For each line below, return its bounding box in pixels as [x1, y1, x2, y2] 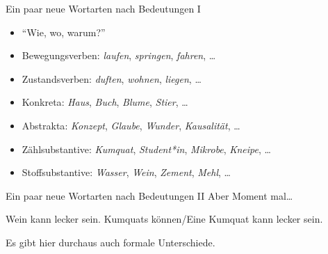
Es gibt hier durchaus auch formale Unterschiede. [6, 235, 215, 249]
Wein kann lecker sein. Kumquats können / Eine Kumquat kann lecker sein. [6, 212, 323, 226]
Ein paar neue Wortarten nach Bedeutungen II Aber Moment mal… [6, 188, 293, 203]
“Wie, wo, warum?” [22, 24, 106, 39]
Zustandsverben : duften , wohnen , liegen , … [22, 71, 202, 86]
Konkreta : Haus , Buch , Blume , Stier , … [22, 95, 188, 109]
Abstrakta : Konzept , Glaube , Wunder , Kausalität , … [22, 118, 240, 132]
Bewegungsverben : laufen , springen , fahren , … [22, 48, 216, 63]
